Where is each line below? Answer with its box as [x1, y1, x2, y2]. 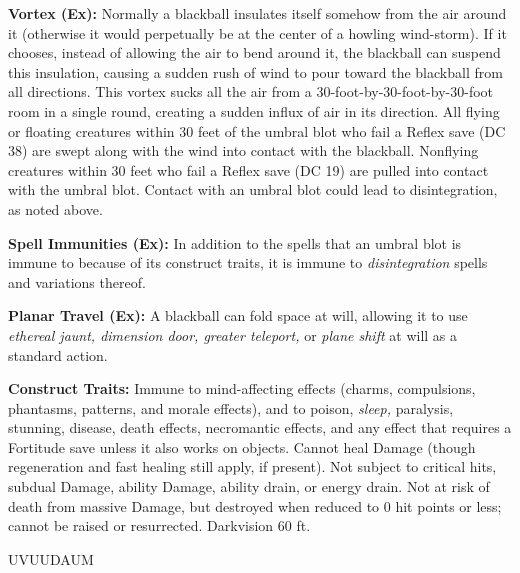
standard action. [8, 344, 108, 365]
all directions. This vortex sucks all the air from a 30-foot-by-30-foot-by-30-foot [8, 81, 494, 102]
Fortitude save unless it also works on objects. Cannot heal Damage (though [8, 436, 476, 457]
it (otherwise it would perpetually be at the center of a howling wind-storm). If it [8, 22, 507, 43]
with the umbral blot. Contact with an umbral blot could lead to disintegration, [8, 179, 498, 200]
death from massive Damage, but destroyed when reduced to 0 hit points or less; [8, 495, 502, 516]
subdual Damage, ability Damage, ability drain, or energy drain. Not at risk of [8, 476, 490, 497]
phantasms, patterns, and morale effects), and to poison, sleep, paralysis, [8, 397, 454, 418]
